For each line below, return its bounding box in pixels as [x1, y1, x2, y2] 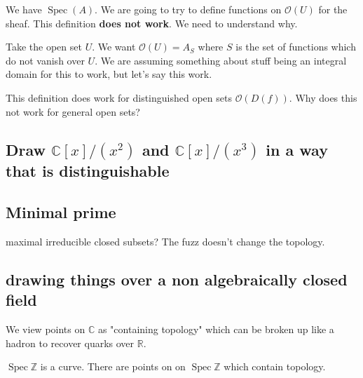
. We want [92, 39, 136, 54]
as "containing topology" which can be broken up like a [97, 322, 334, 337]
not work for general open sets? [6, 104, 140, 119]
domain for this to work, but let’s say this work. [6, 67, 212, 81]
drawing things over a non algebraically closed [6, 268, 348, 290]
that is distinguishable [6, 160, 170, 182]
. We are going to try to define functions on [95, 2, 282, 16]
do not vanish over [6, 53, 85, 67]
